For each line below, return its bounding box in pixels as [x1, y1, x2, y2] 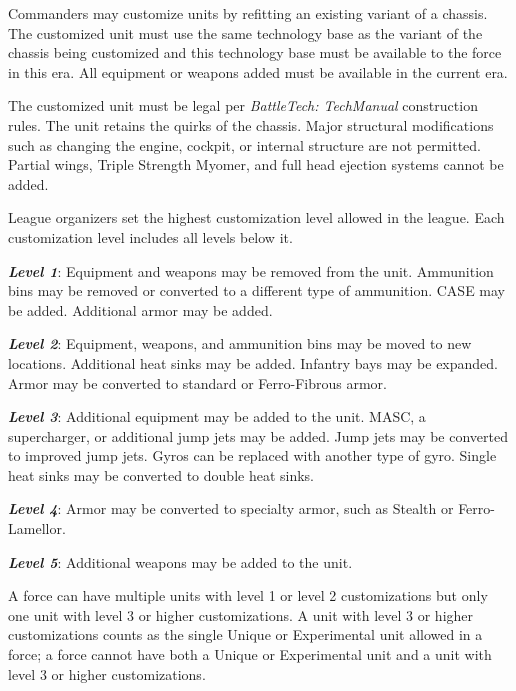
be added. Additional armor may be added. [8, 299, 273, 320]
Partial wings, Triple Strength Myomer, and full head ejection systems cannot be [8, 154, 504, 175]
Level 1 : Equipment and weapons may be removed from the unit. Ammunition [8, 260, 494, 281]
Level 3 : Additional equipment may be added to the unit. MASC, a [8, 406, 426, 427]
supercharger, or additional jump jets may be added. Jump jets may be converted [8, 425, 508, 446]
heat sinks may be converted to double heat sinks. [8, 464, 314, 485]
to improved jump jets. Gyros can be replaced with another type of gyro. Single [8, 445, 497, 466]
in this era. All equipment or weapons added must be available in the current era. [8, 61, 508, 82]
